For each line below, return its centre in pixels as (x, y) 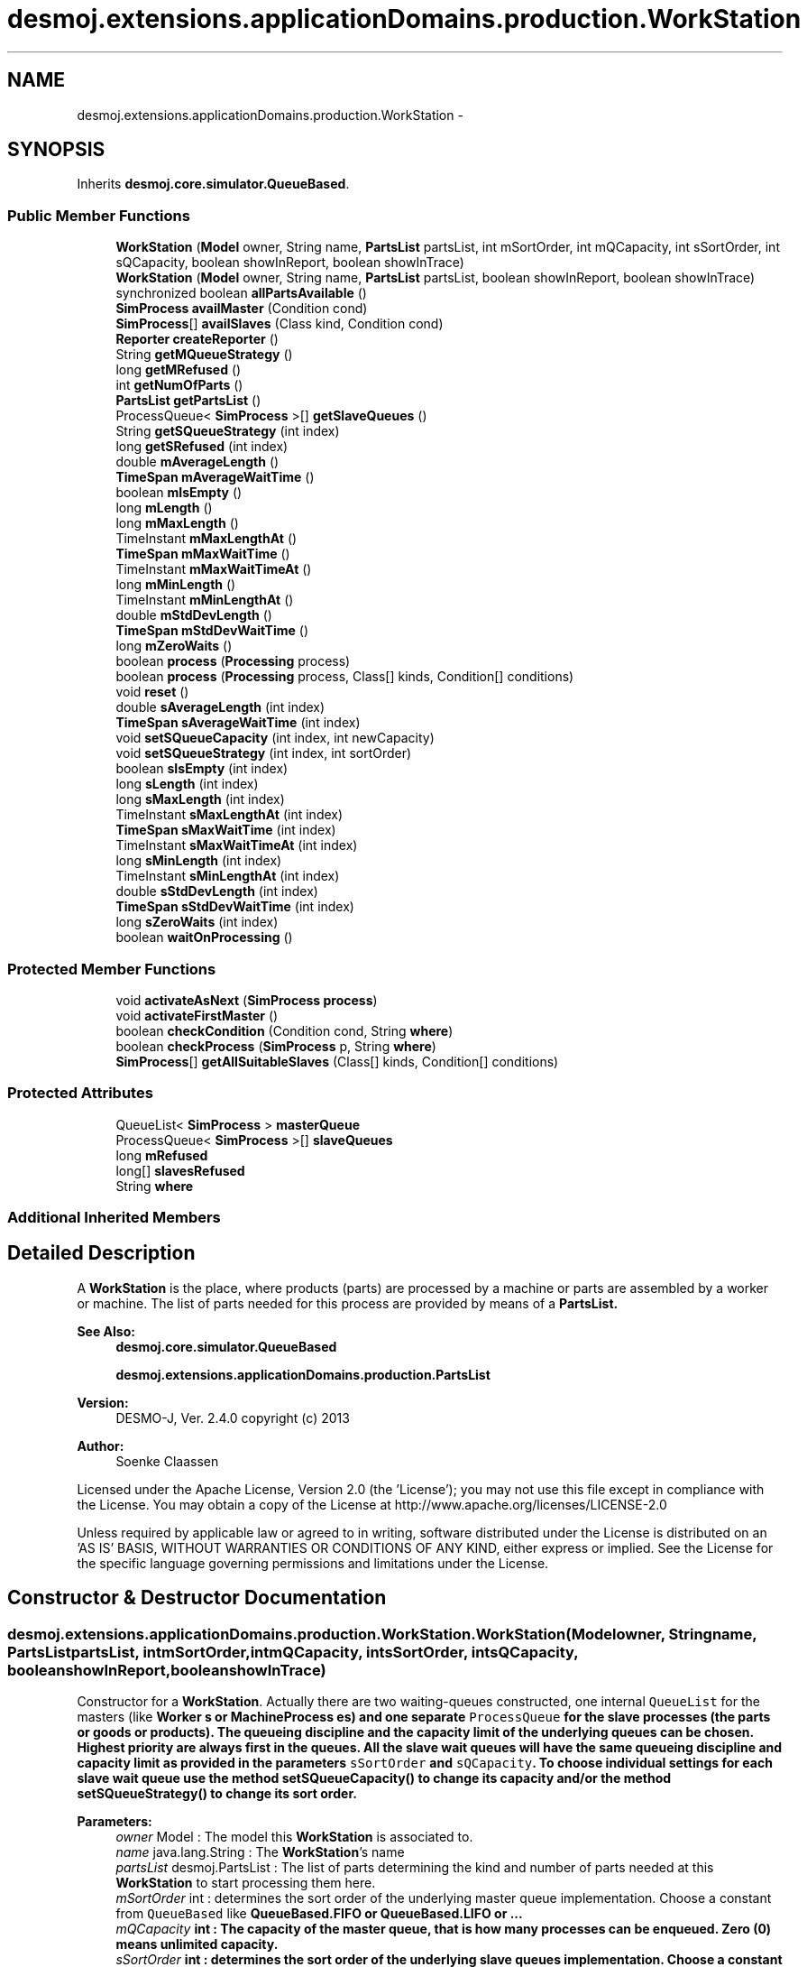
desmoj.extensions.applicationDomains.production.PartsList (303, 1374)
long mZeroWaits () (174, 646)
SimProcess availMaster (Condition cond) (242, 309)
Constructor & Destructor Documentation (197, 1598)
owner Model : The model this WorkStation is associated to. (294, 1837)
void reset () (152, 692)
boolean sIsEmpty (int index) (202, 769)
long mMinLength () (176, 585)
